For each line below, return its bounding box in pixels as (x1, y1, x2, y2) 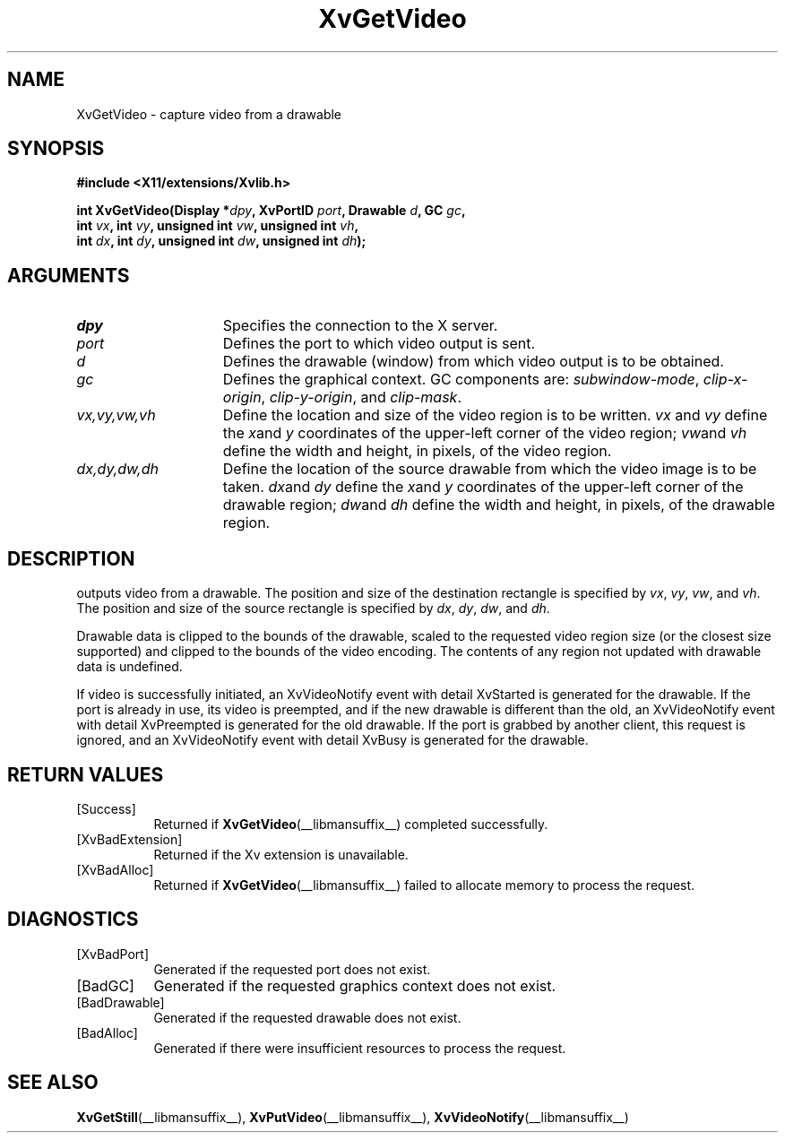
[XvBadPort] (76, 946, 150, 962)
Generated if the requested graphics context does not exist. (153, 976, 556, 995)
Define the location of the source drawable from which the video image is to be (222, 460, 757, 479)
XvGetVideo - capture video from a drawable (76, 106, 342, 122)
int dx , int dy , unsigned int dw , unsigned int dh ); (76, 233, 367, 249)
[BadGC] (76, 976, 134, 995)
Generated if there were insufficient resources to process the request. (153, 1040, 566, 1056)
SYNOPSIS (7, 137, 105, 160)
